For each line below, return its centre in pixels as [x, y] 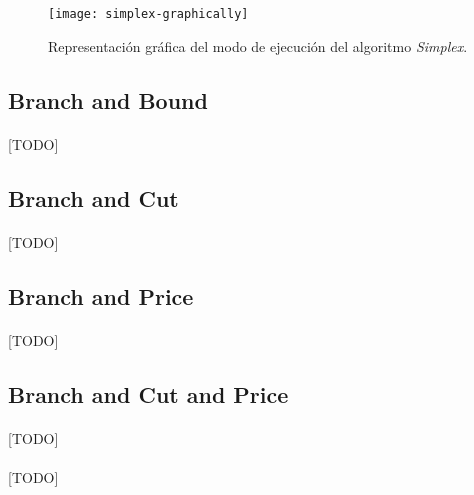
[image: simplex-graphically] [148, 14]
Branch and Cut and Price [148, 393]
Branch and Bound [108, 99]
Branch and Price [101, 295]
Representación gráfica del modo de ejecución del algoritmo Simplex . [258, 45]
